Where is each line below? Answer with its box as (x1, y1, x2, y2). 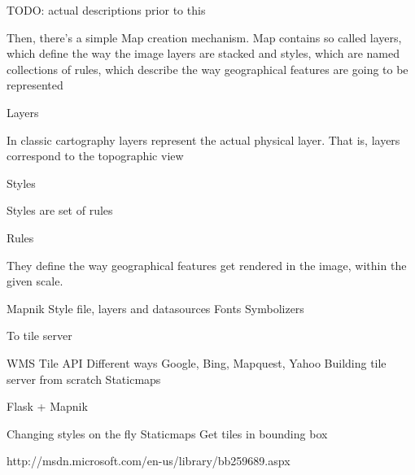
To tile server (7, 327, 72, 344)
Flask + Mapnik (7, 398, 88, 415)
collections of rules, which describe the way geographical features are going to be (7, 60, 408, 77)
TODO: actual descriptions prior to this (7, 2, 206, 18)
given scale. (7, 272, 63, 290)
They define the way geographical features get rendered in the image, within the (7, 256, 407, 273)
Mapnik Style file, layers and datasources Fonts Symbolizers (7, 299, 304, 316)
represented (7, 76, 63, 94)
